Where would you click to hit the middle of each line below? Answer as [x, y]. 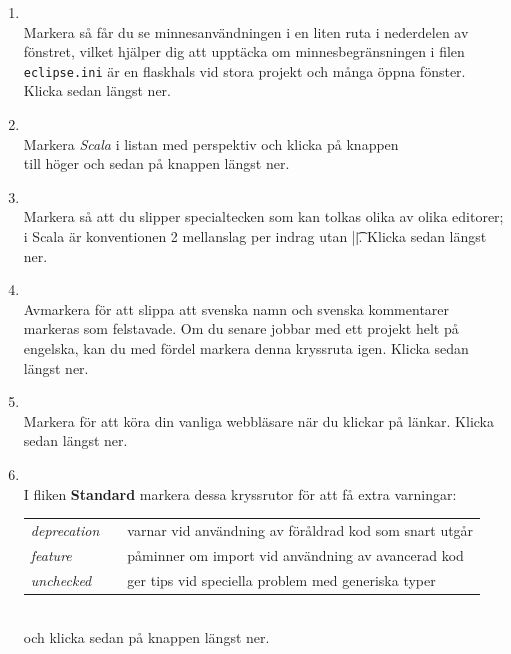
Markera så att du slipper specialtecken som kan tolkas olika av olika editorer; [263, 216]
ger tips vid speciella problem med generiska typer [281, 579]
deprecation [65, 529]
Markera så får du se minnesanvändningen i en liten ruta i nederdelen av [246, 31]
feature [51, 554]
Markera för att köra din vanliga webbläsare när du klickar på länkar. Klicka [259, 420]
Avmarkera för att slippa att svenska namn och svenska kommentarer [236, 308]
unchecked [61, 579]
